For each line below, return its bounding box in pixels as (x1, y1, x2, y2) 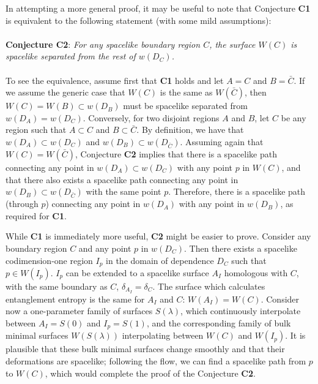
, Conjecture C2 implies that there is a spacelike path (75, 147, 277, 160)
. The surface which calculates (152, 279, 265, 292)
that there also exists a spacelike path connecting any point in (6, 173, 239, 186)
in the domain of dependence (106, 254, 214, 266)
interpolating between (122, 329, 204, 342)
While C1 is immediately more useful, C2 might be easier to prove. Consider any (6, 230, 311, 243)
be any (281, 111, 306, 124)
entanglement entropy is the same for (6, 292, 145, 305)
